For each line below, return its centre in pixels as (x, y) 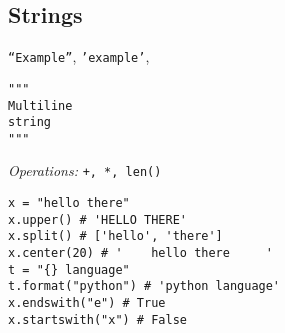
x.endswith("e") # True (87, 303)
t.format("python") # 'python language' (144, 286)
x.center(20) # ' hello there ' (140, 253)
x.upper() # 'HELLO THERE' (97, 219)
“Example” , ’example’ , (79, 56)
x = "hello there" (69, 203)
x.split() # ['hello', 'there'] (115, 236)
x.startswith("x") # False (97, 319)
